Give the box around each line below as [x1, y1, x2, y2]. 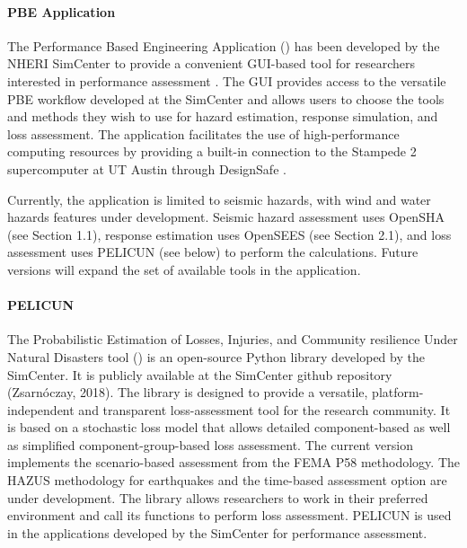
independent [7, 400, 75, 419]
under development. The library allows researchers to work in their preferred [7, 488, 428, 507]
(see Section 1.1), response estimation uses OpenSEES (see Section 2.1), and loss [7, 225, 452, 243]
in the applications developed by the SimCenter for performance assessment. [7, 523, 427, 542]
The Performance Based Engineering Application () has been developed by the [7, 36, 440, 55]
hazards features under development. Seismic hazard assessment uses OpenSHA [7, 208, 445, 226]
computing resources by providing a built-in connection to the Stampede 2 [7, 142, 417, 161]
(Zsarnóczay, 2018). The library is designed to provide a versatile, [7, 383, 368, 402]
